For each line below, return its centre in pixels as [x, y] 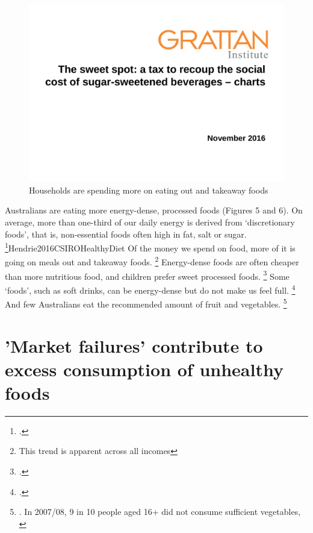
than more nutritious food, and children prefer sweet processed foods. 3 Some [147, 275]
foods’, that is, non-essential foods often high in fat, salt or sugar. [126, 234]
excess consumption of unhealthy [144, 369]
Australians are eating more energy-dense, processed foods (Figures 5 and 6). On [154, 210]
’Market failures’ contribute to [134, 345]
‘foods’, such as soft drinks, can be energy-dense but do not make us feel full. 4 [150, 289]
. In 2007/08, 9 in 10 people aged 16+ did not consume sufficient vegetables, [160, 512]
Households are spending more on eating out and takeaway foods [149, 190]
